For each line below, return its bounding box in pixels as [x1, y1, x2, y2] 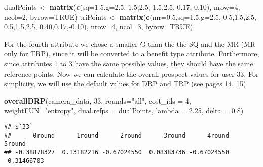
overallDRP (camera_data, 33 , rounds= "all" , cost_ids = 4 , [4, 95, 191, 106]
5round [4, 140, 26, 148]
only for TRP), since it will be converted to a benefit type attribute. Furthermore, [4, 48, 259, 59]
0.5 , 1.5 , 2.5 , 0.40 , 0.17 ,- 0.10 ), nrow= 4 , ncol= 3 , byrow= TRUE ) [4, 21, 193, 32]
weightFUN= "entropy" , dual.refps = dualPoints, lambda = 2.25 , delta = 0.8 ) [4, 105, 244, 116]
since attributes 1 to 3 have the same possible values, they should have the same [4, 58, 253, 69]
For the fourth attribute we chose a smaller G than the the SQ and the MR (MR [4, 38, 256, 49]
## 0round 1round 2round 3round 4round [4, 131, 229, 139]
